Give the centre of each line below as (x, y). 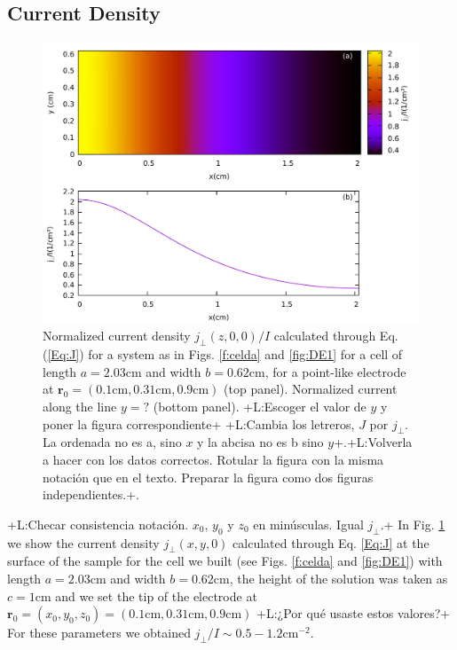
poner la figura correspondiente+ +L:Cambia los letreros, (199, 423)
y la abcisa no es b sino (260, 442)
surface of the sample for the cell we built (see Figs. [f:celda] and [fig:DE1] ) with (225, 561)
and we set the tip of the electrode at (156, 595)
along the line (80, 406)
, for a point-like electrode (335, 371)
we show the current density (83, 542)
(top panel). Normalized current (311, 389)
